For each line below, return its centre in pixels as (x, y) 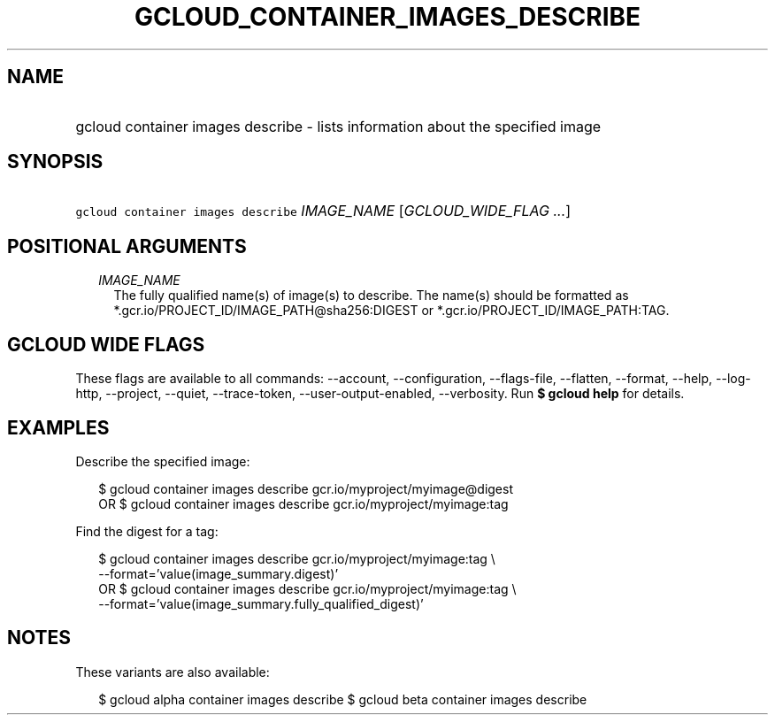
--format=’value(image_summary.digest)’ (219, 573)
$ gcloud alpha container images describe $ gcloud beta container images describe (343, 699)
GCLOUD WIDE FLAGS (106, 344)
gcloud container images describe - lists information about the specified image (338, 126)
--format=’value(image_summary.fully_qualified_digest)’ (261, 603)
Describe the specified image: (163, 461)
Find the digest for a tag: (147, 531)
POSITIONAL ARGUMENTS (127, 246)
